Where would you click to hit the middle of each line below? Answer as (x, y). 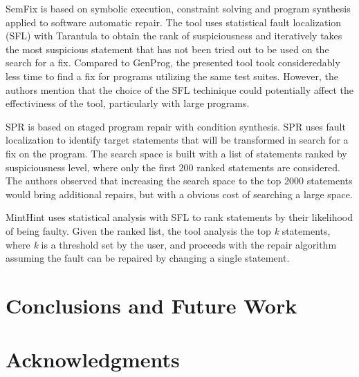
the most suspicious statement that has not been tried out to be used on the (167, 49)
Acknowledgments (93, 359)
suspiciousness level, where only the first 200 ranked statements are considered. (173, 167)
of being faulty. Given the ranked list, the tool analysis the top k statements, (168, 230)
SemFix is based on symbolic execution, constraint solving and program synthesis (178, 8)
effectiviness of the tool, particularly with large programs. (128, 103)
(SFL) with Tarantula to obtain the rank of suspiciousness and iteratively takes (174, 36)
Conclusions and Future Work (151, 305)
